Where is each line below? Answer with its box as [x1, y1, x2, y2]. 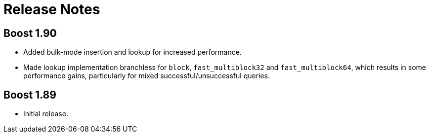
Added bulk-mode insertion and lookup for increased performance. [23, 48, 242, 57]
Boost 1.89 [3, 88, 56, 101]
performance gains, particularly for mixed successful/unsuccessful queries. [23, 71, 270, 80]
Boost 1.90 [3, 27, 57, 39]
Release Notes [3, 1, 100, 18]
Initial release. [23, 109, 68, 118]
